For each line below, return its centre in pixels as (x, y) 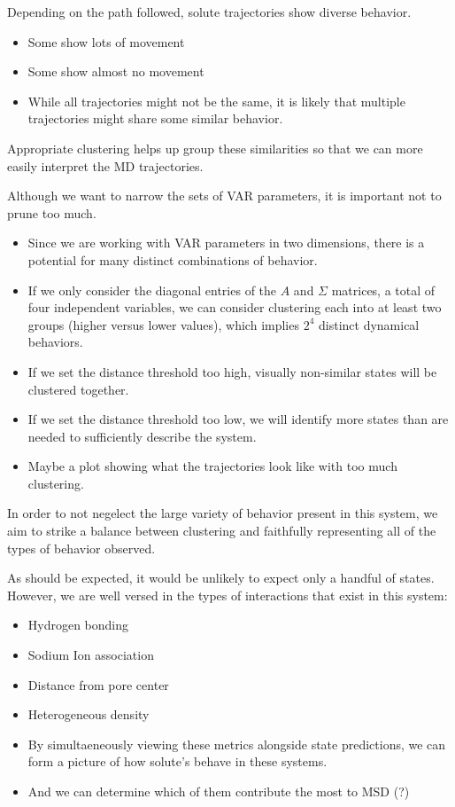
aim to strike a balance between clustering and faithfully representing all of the (222, 531)
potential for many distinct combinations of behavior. (173, 259)
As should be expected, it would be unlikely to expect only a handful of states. (221, 578)
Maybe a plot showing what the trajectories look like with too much (212, 466)
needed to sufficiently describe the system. (142, 436)
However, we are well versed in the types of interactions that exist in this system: (227, 595)
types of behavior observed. (81, 548)
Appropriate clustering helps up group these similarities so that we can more (215, 148)
